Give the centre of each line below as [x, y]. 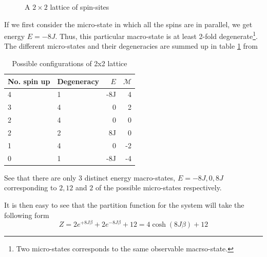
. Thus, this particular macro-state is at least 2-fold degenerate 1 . [156, 35]
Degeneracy [78, 81]
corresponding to [31, 187]
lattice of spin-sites [80, 7]
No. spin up [29, 81]
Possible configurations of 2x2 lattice [70, 63]
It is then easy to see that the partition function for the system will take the [124, 204]
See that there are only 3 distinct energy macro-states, [90, 177]
